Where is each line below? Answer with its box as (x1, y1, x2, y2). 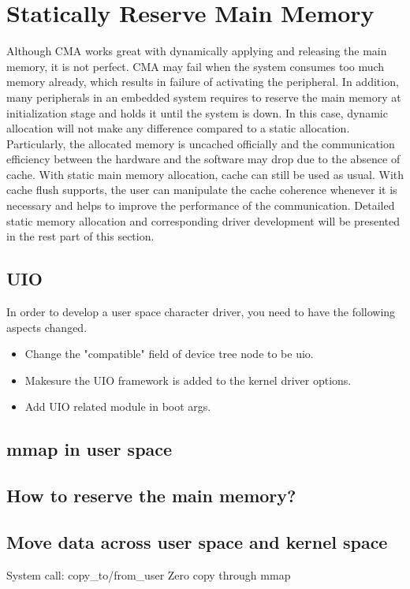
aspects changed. (6, 319, 88, 335)
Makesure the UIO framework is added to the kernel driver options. (24, 371, 352, 388)
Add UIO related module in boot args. (24, 398, 211, 415)
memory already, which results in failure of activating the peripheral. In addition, (6, 73, 399, 90)
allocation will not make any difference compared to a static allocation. (6, 120, 350, 136)
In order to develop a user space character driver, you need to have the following (6, 304, 396, 320)
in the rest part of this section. (6, 228, 155, 244)
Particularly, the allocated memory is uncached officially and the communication (6, 135, 395, 151)
